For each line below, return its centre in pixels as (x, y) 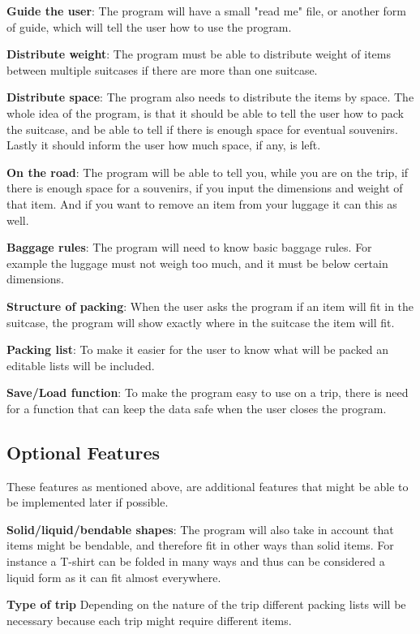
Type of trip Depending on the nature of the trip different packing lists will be (206, 604)
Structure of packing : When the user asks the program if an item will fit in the (210, 306)
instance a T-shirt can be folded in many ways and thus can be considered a (196, 561)
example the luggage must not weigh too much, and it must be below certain (197, 263)
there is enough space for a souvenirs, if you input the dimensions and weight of (205, 188)
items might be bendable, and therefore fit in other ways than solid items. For (200, 545)
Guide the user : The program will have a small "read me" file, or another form (206, 11)
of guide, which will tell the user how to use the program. (149, 26)
